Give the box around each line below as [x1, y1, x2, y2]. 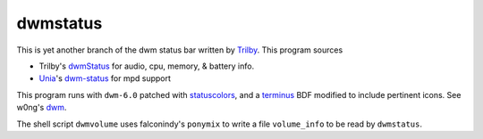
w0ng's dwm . [16, 102, 67, 113]
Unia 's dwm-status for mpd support [38, 73, 172, 84]
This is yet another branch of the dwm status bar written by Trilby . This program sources [16, 45, 343, 55]
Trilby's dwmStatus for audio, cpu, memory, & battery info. [38, 61, 255, 71]
